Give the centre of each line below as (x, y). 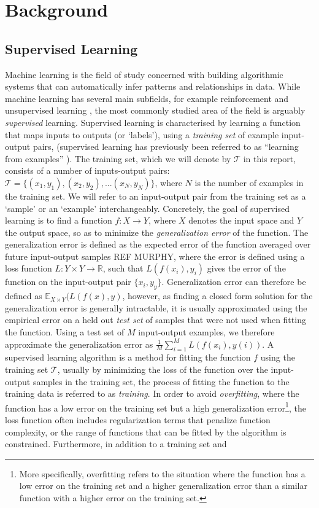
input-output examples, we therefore (206, 332)
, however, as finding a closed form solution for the (217, 296)
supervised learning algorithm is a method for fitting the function (128, 357)
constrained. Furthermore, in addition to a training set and (116, 444)
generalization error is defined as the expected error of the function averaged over (158, 244)
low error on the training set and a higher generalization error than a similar (163, 486)
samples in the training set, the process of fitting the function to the (161, 381)
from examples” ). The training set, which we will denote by (118, 158)
